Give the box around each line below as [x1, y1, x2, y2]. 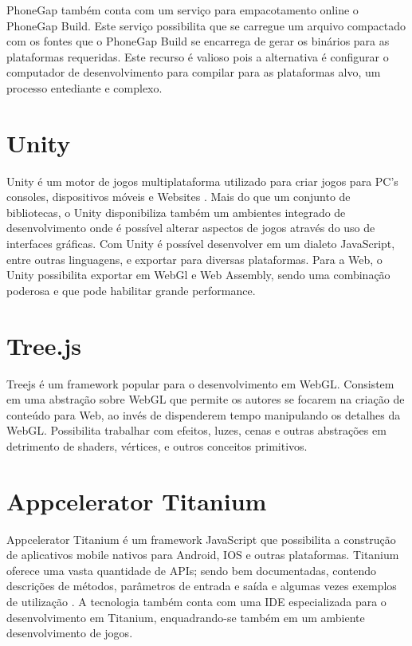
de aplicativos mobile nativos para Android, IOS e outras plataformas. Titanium [6, 546, 399, 563]
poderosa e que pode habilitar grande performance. [6, 282, 256, 298]
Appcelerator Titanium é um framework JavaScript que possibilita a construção [6, 530, 396, 547]
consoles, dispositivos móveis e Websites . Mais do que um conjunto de [6, 188, 351, 205]
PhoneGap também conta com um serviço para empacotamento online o [6, 2, 359, 18]
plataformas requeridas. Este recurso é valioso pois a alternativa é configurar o [6, 48, 389, 65]
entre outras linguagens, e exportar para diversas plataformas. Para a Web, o [6, 250, 383, 267]
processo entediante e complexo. [6, 79, 163, 96]
